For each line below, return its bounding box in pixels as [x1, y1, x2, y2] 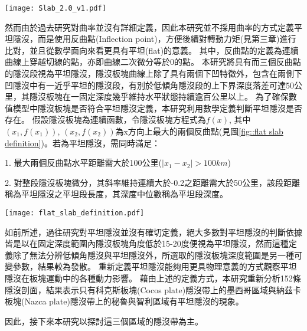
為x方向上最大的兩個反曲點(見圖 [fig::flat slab [115, 125, 283, 137]
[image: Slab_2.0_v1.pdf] [5, 4, 106, 12]
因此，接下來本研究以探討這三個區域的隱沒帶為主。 [5, 314, 203, 327]
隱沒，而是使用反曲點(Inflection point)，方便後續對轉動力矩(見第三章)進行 [12, 32, 296, 45]
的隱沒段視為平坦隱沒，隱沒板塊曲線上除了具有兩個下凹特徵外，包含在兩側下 [5, 67, 302, 80]
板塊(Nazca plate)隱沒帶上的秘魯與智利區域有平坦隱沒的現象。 [5, 295, 244, 307]
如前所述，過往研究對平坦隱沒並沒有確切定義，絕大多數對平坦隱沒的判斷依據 [5, 225, 302, 238]
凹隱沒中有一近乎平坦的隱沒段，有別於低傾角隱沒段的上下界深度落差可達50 [5, 78, 294, 91]
